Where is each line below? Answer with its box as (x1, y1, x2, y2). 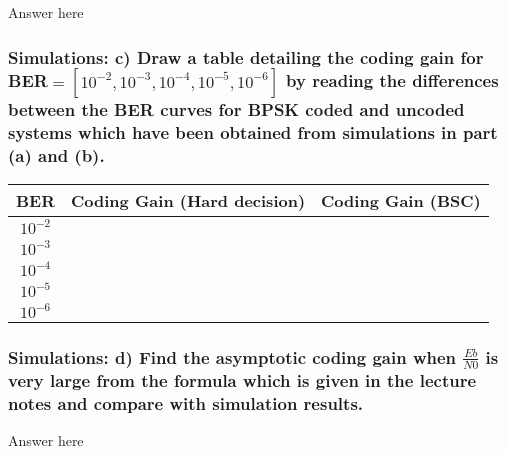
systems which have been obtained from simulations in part (8, 120, 498, 145)
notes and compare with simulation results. (8, 391, 364, 416)
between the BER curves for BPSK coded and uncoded (8, 97, 465, 122)
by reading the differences (286, 68, 499, 93)
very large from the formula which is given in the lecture (8, 368, 477, 393)
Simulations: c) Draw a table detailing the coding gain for (8, 44, 484, 69)
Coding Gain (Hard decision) (71, 188, 306, 212)
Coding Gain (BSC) (321, 188, 481, 212)
